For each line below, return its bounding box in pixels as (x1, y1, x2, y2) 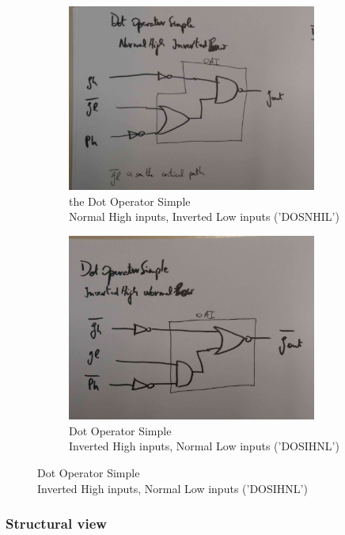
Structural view (6, 514, 107, 533)
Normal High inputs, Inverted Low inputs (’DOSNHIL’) (69, 208, 339, 225)
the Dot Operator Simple (69, 192, 191, 209)
